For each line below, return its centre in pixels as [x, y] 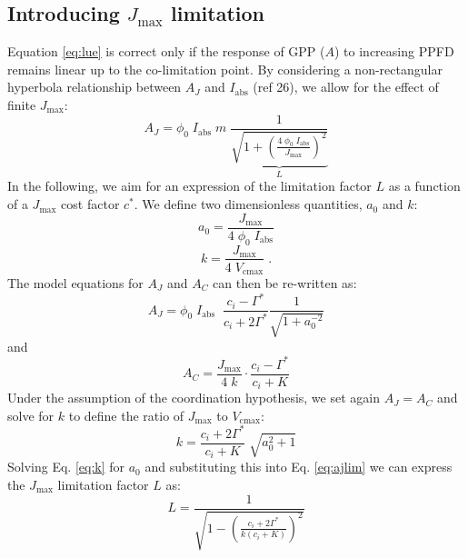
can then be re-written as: [285, 283]
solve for [31, 415]
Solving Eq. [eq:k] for [66, 467]
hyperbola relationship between [95, 87]
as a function [424, 186]
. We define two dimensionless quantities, [248, 204]
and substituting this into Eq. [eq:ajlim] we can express [299, 467]
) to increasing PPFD [394, 51]
